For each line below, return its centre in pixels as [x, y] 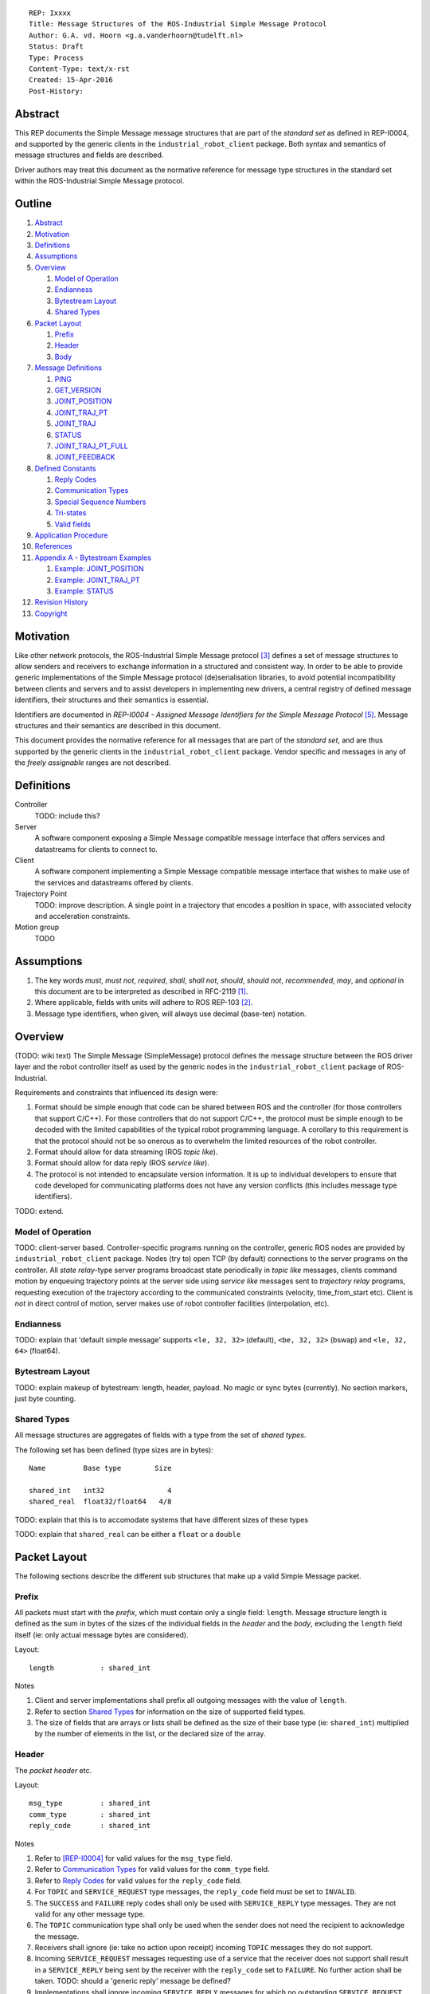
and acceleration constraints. [82, 916]
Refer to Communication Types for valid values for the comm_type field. [152, 1870]
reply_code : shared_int [90, 1826]
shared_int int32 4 [100, 1490]
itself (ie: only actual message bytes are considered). [102, 1634]
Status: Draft [56, 47]
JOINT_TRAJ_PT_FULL [92, 446]
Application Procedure [71, 535]
